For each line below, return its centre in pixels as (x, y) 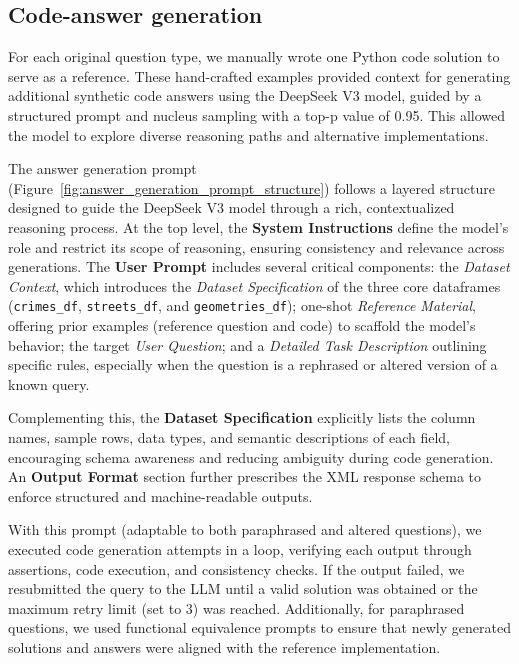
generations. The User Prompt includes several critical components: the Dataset (259, 266)
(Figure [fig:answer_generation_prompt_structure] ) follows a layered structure (252, 187)
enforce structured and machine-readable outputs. (160, 495)
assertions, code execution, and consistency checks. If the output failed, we (236, 568)
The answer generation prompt (102, 168)
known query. (49, 383)
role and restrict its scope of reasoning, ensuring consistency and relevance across (256, 246)
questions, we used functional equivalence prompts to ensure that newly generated (259, 627)
